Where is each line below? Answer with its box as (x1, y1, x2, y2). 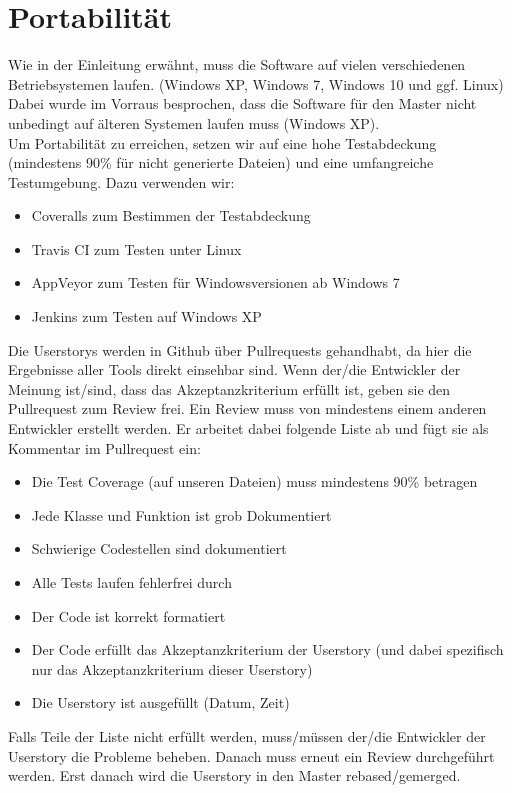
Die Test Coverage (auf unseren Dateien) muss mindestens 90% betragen (31, 471, 478, 492)
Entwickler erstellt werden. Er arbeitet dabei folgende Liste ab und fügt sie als (8, 418, 489, 439)
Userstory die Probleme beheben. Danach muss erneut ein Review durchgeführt (8, 745, 495, 766)
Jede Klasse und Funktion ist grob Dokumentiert (31, 504, 332, 525)
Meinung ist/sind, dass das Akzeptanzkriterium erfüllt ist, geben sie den (8, 378, 451, 399)
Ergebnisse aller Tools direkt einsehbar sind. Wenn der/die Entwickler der (8, 359, 461, 380)
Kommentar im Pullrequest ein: (8, 437, 201, 458)
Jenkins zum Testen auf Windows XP (31, 306, 262, 327)
